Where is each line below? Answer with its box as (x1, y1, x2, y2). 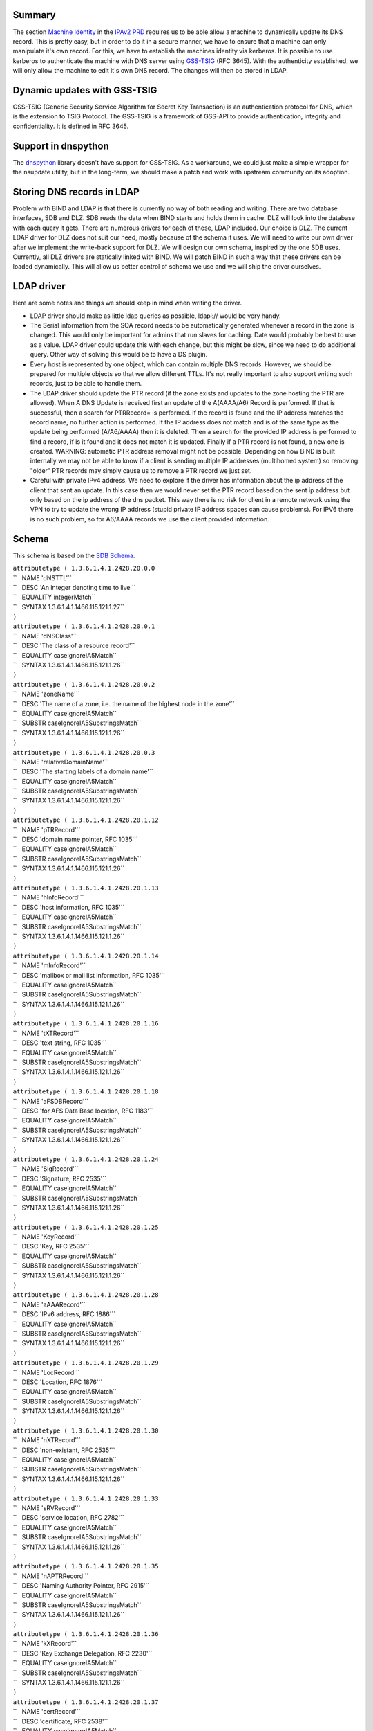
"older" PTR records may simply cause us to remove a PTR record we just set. (30, 466, 252, 474)
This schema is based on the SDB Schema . (12, 551, 135, 559)
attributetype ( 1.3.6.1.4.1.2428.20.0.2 (12, 681, 155, 688)
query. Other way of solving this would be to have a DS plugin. (30, 350, 208, 359)
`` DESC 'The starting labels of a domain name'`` (12, 767, 153, 775)
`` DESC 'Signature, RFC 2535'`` (12, 1174, 107, 1183)
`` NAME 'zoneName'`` (12, 690, 80, 699)
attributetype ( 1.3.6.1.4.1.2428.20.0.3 (12, 748, 155, 756)
